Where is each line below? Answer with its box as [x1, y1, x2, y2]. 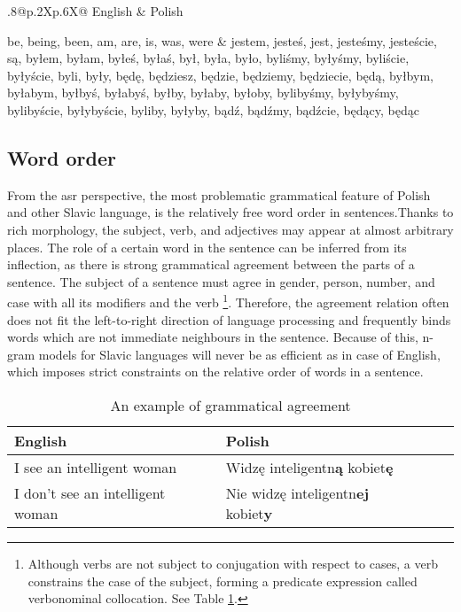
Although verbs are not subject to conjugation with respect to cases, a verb [27, 554, 438, 572]
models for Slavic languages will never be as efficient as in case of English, [38, 345, 441, 363]
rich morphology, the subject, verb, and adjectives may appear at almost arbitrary [7, 220, 454, 238]
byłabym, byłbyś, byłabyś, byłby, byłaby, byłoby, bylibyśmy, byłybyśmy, [7, 83, 399, 102]
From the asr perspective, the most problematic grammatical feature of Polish [7, 185, 431, 204]
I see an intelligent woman [14, 456, 177, 477]
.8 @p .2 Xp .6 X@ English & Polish [7, 2, 184, 19]
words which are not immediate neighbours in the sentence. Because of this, [7, 328, 418, 346]
